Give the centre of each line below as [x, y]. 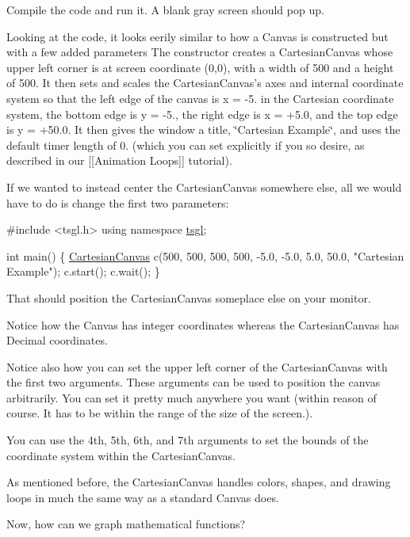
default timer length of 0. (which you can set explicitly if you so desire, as [186, 145]
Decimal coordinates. [57, 340]
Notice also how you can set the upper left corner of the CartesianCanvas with [197, 366]
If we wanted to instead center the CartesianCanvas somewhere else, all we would [204, 187]
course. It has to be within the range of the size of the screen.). [160, 413]
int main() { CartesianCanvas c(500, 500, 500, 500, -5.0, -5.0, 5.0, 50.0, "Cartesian [205, 255]
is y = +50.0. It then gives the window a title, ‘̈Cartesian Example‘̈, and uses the [203, 129]
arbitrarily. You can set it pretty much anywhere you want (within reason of [192, 397]
